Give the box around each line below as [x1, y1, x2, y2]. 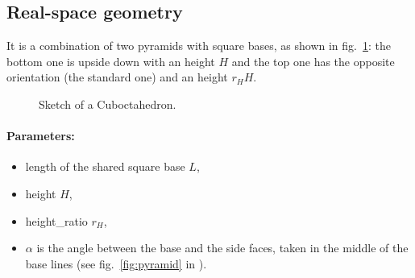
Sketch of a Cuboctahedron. [39, 95, 176, 112]
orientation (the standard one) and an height [6, 68, 228, 85]
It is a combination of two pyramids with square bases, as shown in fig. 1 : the [6, 37, 391, 54]
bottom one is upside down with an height [6, 52, 215, 69]
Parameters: [6, 127, 75, 144]
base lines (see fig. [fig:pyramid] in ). [25, 255, 207, 272]
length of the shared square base [25, 158, 185, 175]
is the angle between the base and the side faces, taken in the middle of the [36, 239, 409, 256]
